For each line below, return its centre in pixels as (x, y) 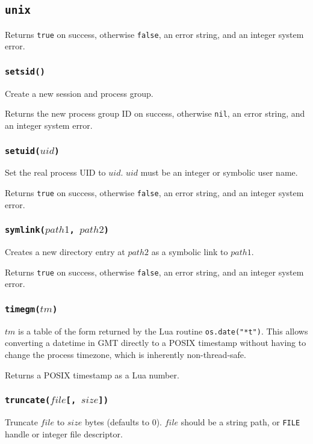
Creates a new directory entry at (65, 252)
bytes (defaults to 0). (123, 421)
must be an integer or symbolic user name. (219, 172)
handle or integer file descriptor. (64, 433)
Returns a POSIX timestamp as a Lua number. (92, 375)
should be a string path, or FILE (240, 421)
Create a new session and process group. (79, 93)
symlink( (25, 230)
